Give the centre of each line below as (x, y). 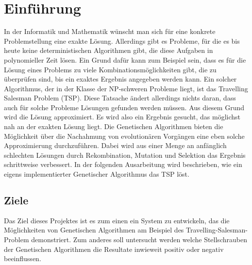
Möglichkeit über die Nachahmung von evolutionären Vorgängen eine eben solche (124, 136)
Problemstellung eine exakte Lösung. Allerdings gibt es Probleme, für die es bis (122, 41)
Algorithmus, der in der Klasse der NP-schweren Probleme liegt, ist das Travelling (126, 88)
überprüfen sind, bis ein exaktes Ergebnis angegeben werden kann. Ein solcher (120, 79)
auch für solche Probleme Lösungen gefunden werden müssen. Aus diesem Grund (124, 107)
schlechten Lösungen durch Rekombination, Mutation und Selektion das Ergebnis (125, 155)
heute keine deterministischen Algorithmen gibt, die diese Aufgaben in (109, 50)
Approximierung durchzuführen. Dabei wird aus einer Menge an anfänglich (115, 145)
